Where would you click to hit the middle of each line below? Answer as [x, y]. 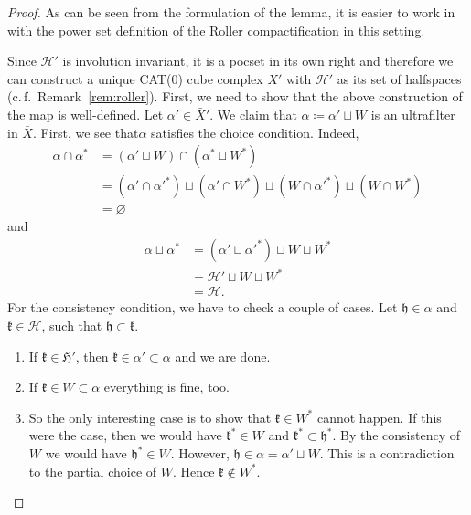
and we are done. [223, 356]
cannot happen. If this [379, 417]
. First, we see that [86, 132]
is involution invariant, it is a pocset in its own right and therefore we [258, 61]
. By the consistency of [396, 435]
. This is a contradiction [387, 453]
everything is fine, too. [166, 387]
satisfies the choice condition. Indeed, [255, 132]
